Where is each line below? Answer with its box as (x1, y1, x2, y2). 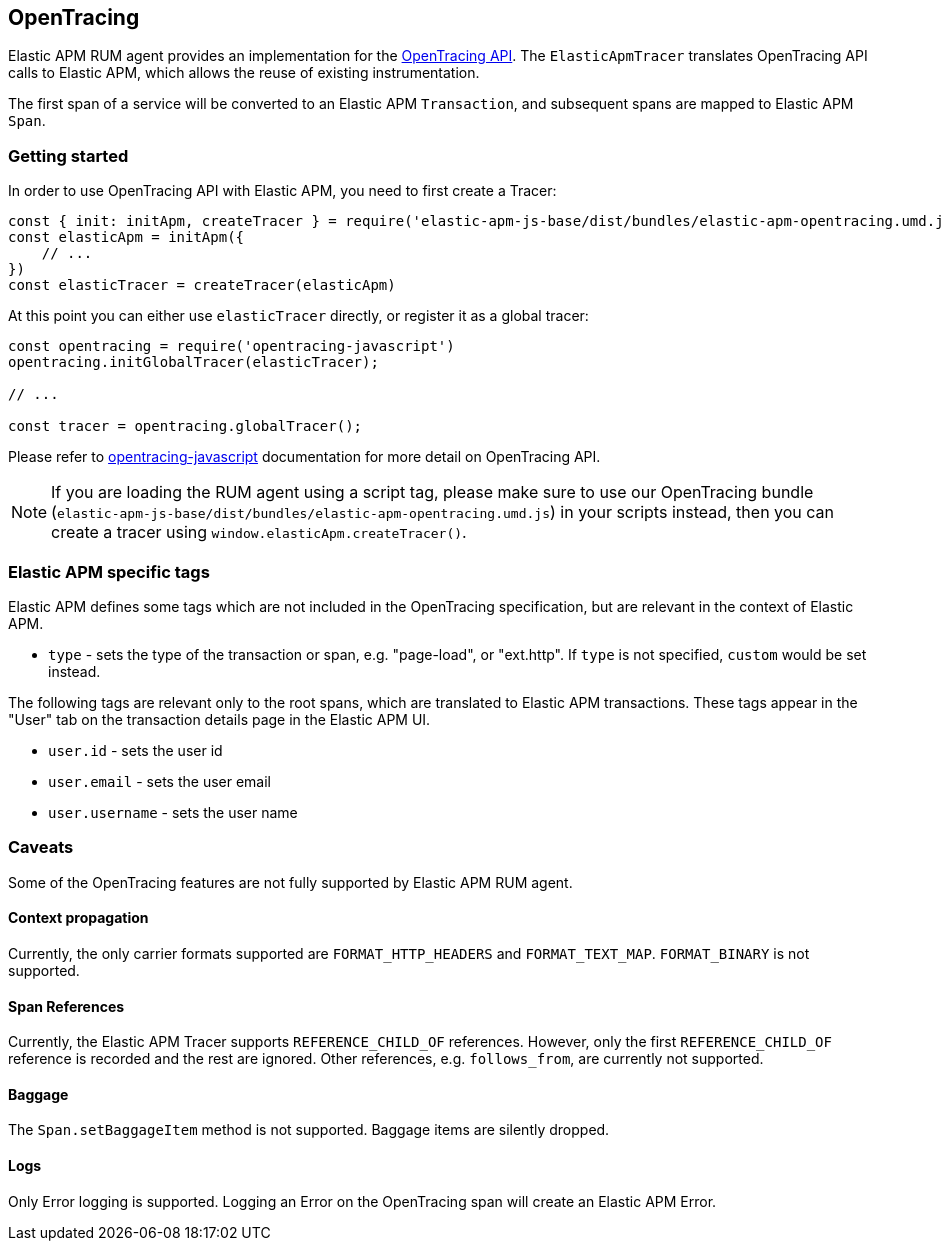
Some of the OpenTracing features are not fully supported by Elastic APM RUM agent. (8, 873, 573, 891)
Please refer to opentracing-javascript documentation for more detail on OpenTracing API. (8, 448, 601, 466)
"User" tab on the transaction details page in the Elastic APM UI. (8, 710, 431, 728)
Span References (8, 997, 125, 1015)
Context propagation (8, 909, 149, 927)
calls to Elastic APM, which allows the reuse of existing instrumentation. (8, 64, 480, 82)
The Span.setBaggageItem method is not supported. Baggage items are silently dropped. (8, 1121, 610, 1139)
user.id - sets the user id (48, 741, 223, 759)
